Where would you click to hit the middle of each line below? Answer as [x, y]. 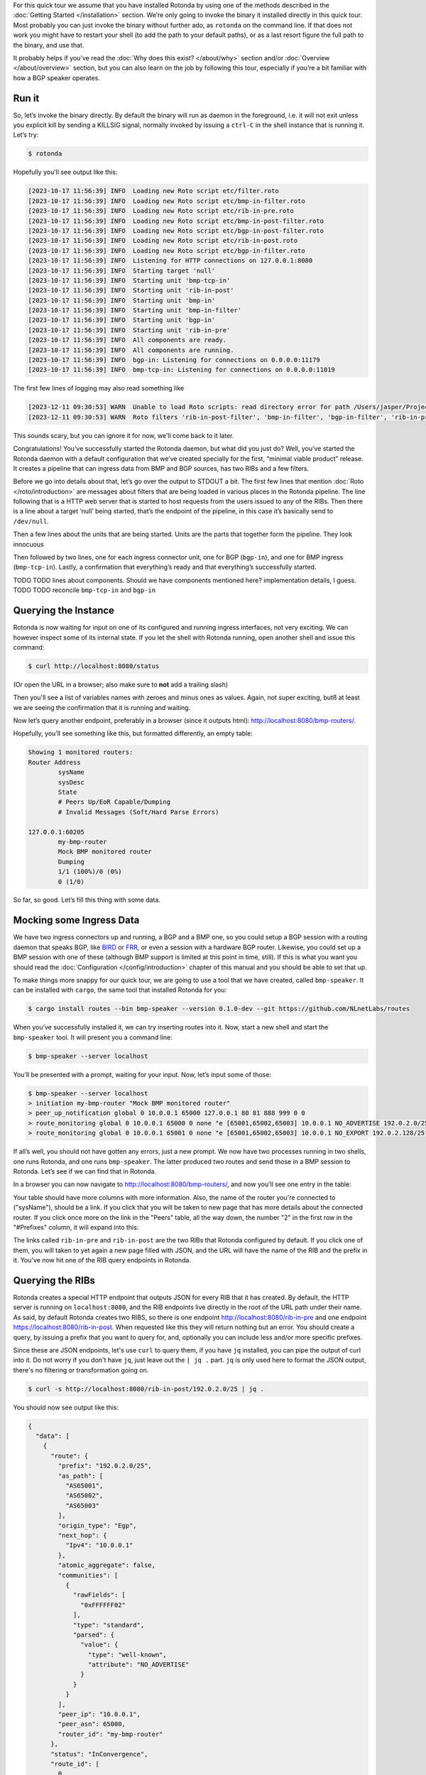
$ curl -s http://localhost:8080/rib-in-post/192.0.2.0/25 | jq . [146, 1389]
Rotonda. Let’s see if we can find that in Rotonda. [84, 1171]
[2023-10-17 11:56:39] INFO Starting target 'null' [122, 271]
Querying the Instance [64, 611]
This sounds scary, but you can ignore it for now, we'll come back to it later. [124, 435]
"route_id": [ [75, 1764]
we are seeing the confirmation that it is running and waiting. [102, 707]
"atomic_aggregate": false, [107, 1565]
